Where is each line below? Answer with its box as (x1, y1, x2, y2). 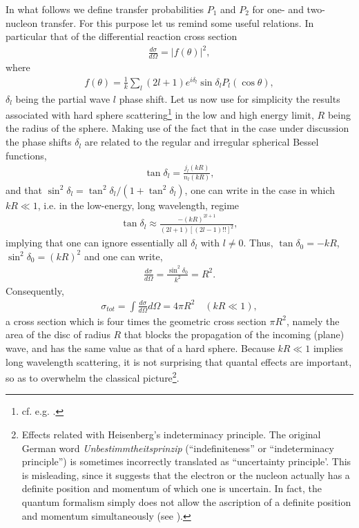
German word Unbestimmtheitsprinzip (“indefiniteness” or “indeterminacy (21, 440, 334, 455)
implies (313, 340, 343, 355)
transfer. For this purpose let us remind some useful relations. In (40, 15, 314, 30)
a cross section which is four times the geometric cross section (6, 313, 266, 328)
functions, (6, 148, 47, 162)
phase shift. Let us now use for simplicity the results (119, 91, 340, 106)
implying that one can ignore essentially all (6, 235, 188, 250)
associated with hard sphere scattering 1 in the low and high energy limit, (6, 106, 314, 121)
